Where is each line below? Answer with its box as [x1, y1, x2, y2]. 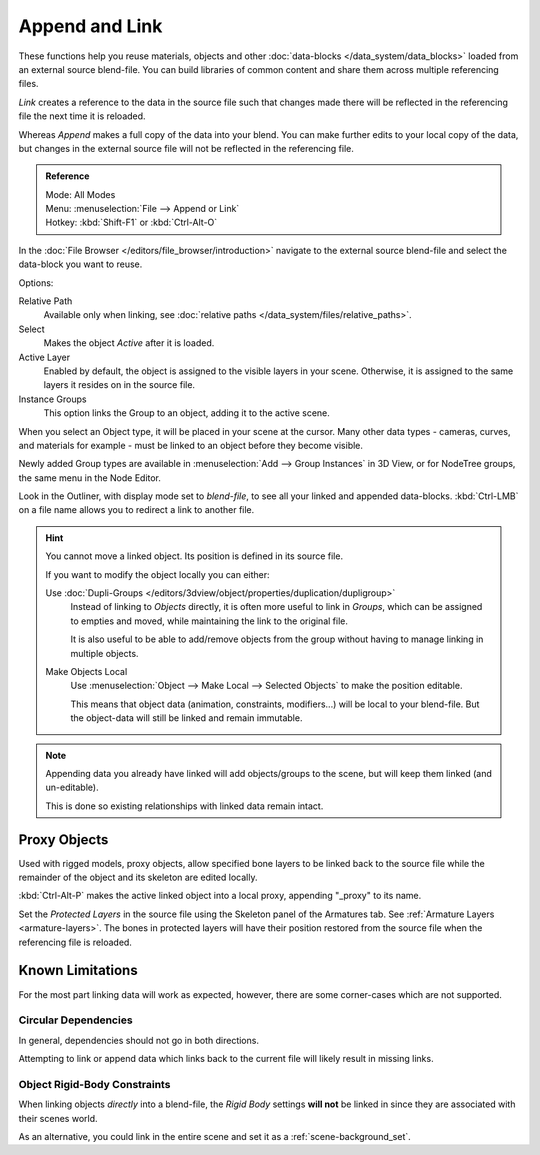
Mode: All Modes [45, 188, 116, 200]
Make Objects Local [45, 666, 128, 677]
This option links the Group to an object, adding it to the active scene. [43, 407, 330, 419]
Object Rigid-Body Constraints [18, 1077, 171, 1091]
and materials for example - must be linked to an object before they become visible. [18, 439, 364, 451]
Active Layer [18, 351, 70, 363]
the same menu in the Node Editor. [18, 471, 162, 484]
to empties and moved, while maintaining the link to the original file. [70, 615, 349, 627]
